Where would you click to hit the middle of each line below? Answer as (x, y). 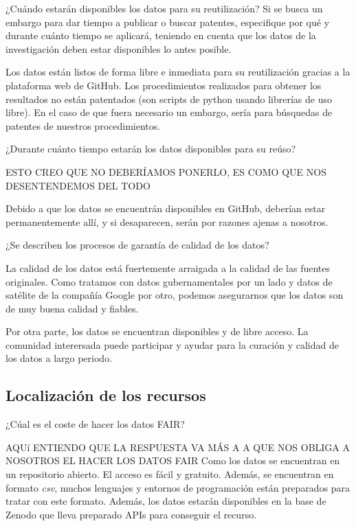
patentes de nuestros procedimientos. (83, 125)
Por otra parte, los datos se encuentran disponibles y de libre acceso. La (157, 331)
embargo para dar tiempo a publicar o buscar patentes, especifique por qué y (168, 22)
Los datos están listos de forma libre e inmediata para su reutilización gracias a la (178, 72)
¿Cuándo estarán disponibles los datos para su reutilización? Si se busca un (164, 8)
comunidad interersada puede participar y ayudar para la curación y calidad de (172, 344)
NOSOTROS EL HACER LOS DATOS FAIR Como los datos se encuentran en (173, 460)
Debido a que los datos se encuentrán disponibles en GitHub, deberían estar (166, 208)
